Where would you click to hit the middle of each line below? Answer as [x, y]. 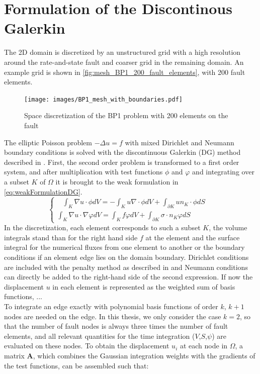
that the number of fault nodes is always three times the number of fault [116, 326]
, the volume [228, 227]
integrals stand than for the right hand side [71, 237]
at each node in [204, 346]
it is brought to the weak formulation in [117, 181]
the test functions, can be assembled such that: [76, 365]
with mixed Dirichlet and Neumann [180, 142]
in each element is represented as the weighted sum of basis [144, 286]
